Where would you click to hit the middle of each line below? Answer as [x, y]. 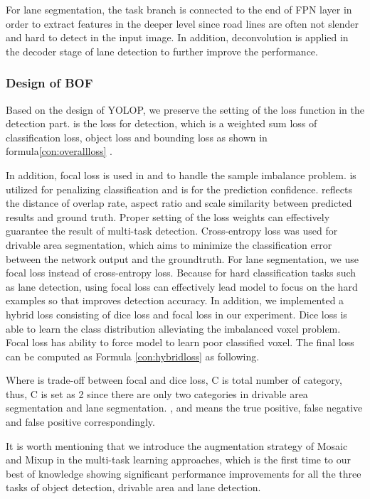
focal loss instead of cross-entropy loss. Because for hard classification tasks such [181, 273]
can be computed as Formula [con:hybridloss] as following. [133, 356]
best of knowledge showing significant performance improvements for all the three [184, 473]
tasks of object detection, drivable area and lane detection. [133, 487]
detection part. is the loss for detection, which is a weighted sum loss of [162, 123]
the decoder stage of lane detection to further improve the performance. [162, 51]
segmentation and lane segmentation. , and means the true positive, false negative [184, 408]
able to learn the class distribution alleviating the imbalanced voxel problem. [173, 328]
